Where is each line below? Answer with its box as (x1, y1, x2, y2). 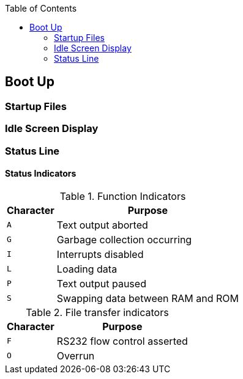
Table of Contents (5, 3, 77, 13)
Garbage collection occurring (56, 233, 192, 246)
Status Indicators (5, 168, 77, 179)
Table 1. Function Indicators (59, 189, 186, 202)
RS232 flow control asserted (56, 334, 188, 347)
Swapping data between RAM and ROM (56, 292, 239, 304)
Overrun (56, 349, 95, 362)
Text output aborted (56, 218, 148, 231)
